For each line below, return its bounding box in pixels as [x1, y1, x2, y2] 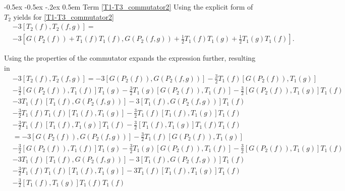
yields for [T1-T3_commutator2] [13, 11, 114, 22]
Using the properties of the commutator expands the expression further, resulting [4, 53, 256, 63]
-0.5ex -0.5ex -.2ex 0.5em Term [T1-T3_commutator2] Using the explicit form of [4, 2, 253, 12]
